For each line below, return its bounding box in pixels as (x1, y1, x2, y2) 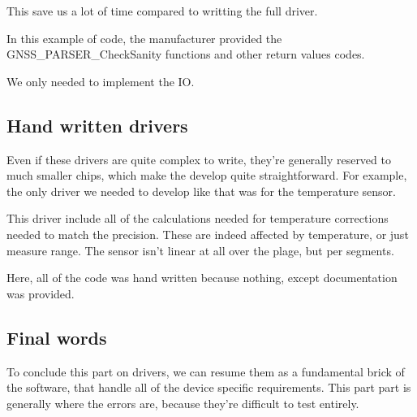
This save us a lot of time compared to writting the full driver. (6, 2, 318, 19)
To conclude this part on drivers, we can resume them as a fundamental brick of (6, 363, 405, 380)
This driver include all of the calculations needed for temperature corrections (6, 210, 389, 227)
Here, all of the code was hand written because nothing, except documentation (6, 269, 398, 286)
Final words (6, 324, 107, 350)
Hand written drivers (6, 112, 188, 137)
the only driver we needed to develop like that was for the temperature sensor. (6, 182, 396, 199)
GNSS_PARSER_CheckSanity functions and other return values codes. (6, 46, 365, 63)
